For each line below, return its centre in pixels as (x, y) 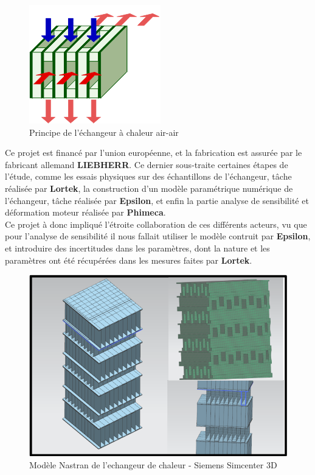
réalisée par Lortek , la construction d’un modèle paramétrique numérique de (149, 188)
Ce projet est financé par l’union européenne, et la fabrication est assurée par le (154, 153)
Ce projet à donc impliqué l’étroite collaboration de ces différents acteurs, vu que (156, 224)
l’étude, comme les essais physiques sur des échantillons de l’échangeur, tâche (148, 176)
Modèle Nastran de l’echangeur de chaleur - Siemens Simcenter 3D (153, 464)
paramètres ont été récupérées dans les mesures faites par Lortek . (129, 260)
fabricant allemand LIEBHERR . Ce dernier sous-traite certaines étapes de (147, 164)
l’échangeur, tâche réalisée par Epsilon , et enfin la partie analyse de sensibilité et (157, 200)
